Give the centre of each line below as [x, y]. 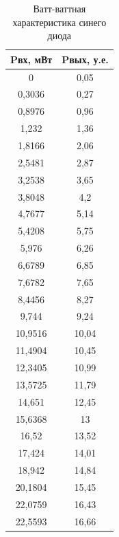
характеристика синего [59, 22]
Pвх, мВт [31, 59]
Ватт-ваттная [59, 8]
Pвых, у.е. [85, 59]
